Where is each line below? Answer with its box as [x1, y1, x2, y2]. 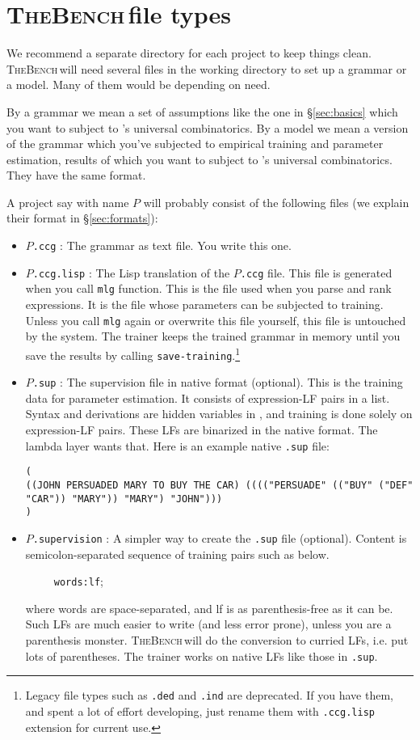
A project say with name [6, 193, 129, 210]
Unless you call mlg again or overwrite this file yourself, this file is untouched [25, 311, 406, 328]
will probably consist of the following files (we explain [143, 193, 409, 210]
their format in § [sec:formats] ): [6, 209, 158, 226]
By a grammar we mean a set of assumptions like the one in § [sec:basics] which [6, 103, 398, 120]
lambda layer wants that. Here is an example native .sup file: [25, 437, 330, 454]
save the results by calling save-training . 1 [25, 344, 241, 363]
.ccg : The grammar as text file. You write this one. [32, 237, 292, 254]
